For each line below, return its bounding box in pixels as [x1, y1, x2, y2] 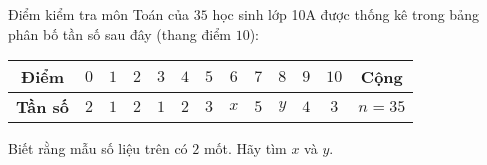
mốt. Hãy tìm [203, 138, 287, 159]
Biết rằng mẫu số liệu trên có [8, 138, 188, 159]
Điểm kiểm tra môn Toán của [8, 4, 190, 24]
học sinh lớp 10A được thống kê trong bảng [212, 4, 479, 24]
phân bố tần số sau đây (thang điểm [8, 23, 232, 44]
